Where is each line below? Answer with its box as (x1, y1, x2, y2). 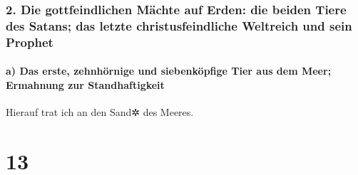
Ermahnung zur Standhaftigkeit (6, 77, 165, 92)
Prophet (6, 33, 53, 51)
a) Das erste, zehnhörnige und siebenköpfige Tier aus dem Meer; (6, 63, 332, 78)
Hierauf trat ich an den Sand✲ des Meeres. (6, 105, 194, 120)
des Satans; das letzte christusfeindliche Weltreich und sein (6, 16, 352, 34)
